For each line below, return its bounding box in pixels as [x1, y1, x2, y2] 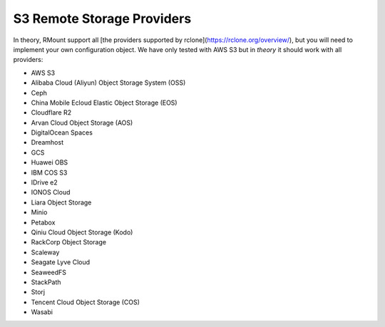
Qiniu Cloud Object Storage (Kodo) [31, 228, 133, 237]
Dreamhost [31, 138, 64, 147]
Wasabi [31, 308, 53, 316]
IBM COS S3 [31, 168, 68, 177]
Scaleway [31, 248, 60, 256]
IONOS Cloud [31, 188, 71, 197]
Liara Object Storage [31, 198, 92, 207]
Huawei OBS [31, 158, 68, 167]
